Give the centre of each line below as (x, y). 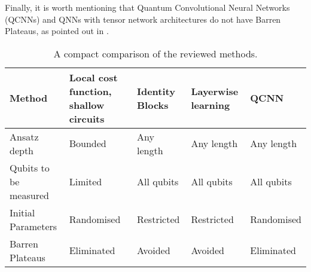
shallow (87, 105)
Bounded (88, 143)
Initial (22, 212)
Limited (86, 181)
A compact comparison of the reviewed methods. (155, 53)
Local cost (93, 77)
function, (90, 91)
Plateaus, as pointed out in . (57, 31)
